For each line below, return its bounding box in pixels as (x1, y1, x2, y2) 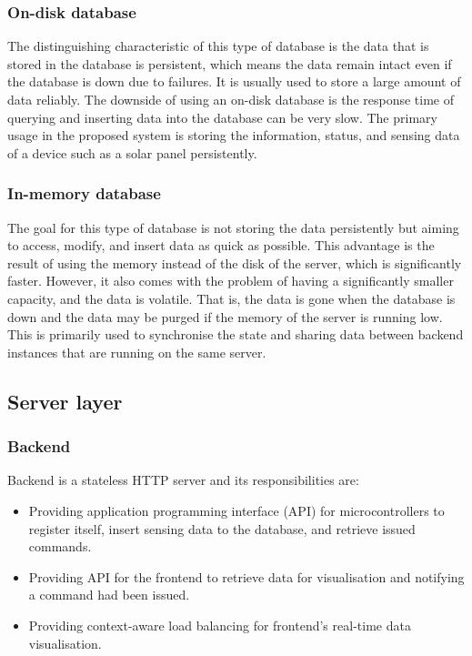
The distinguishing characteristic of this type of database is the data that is (7, 36, 429, 56)
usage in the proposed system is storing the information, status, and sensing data (7, 126, 460, 145)
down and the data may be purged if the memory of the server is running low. (7, 307, 443, 326)
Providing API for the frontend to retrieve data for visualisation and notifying (28, 567, 465, 586)
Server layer (7, 387, 123, 415)
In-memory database (7, 182, 161, 205)
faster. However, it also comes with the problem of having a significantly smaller (7, 271, 454, 290)
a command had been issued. (28, 585, 190, 604)
